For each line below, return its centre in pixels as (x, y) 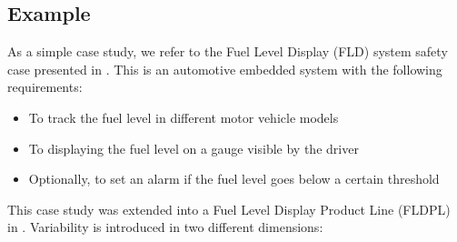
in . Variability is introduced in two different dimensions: (165, 227)
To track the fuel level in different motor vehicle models (184, 117)
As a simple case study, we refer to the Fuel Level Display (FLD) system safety (228, 51)
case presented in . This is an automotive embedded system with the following (225, 69)
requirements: (45, 87)
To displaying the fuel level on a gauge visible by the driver (194, 148)
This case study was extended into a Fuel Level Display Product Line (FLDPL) (229, 209)
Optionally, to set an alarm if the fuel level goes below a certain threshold (234, 179)
